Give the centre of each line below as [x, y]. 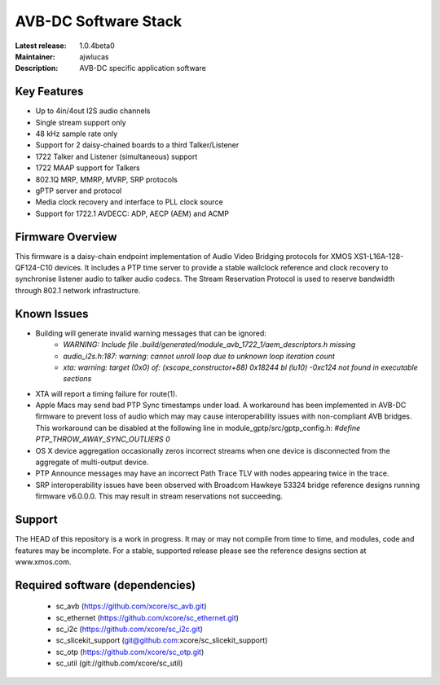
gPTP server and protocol [79, 191]
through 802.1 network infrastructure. [78, 290]
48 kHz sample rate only [77, 134]
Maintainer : [35, 56]
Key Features [49, 92]
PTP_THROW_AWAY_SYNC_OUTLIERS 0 [103, 439]
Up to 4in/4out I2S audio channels [93, 111]
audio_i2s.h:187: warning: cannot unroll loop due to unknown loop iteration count [199, 356]
